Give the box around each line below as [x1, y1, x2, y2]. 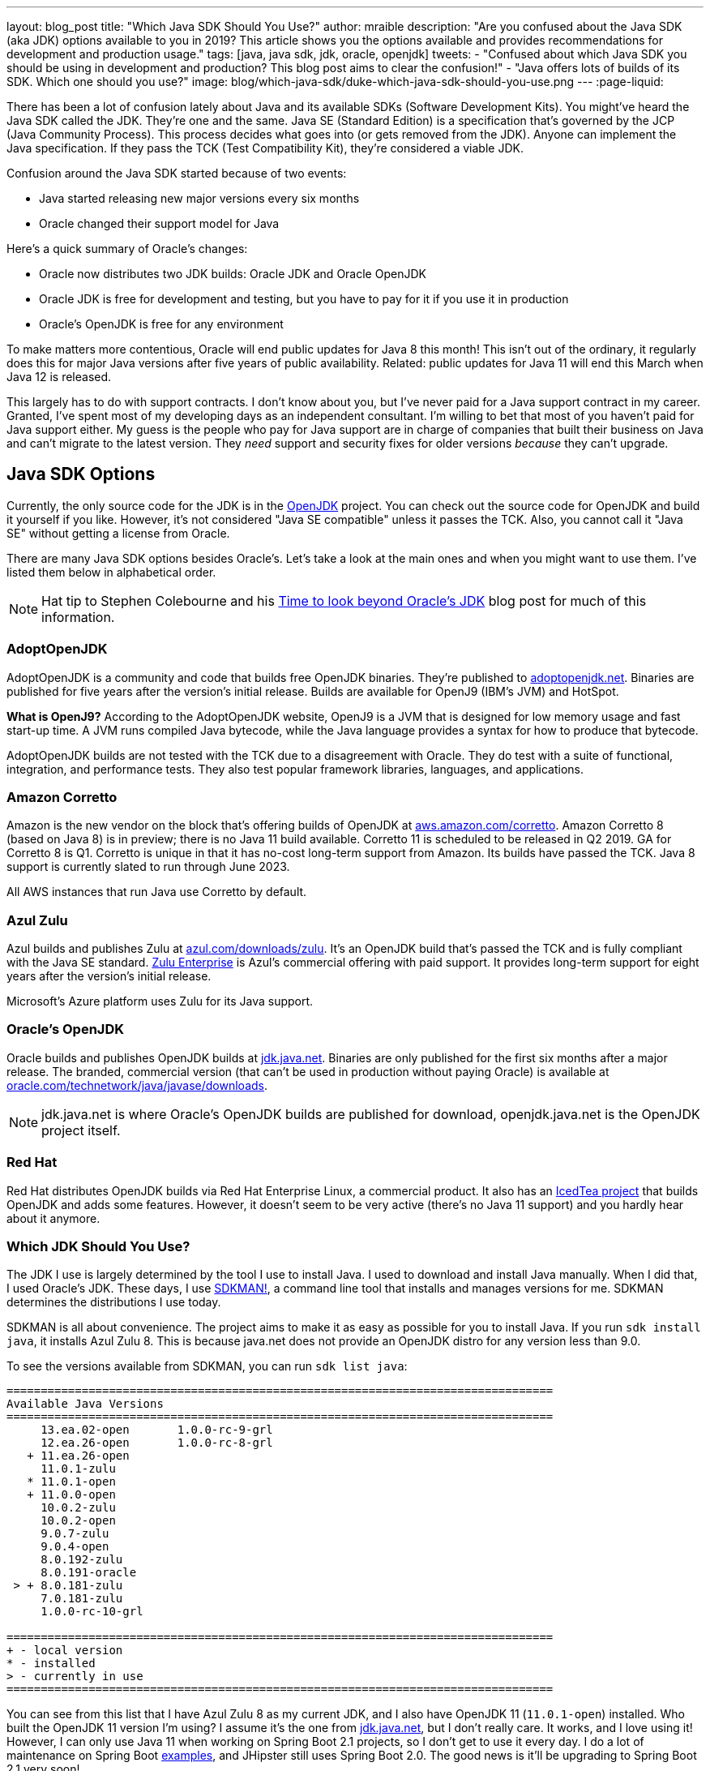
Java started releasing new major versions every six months [39, 191, 360, 205]
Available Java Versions [6, 1397, 164, 1411]
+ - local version [6, 1644, 123, 1657]
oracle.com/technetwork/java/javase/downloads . [6, 1078, 268, 1092]
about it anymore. [6, 1211, 101, 1225]
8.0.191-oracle [41, 1566, 137, 1580]
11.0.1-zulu [41, 1462, 116, 1476]
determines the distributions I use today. [6, 1295, 221, 1310]
